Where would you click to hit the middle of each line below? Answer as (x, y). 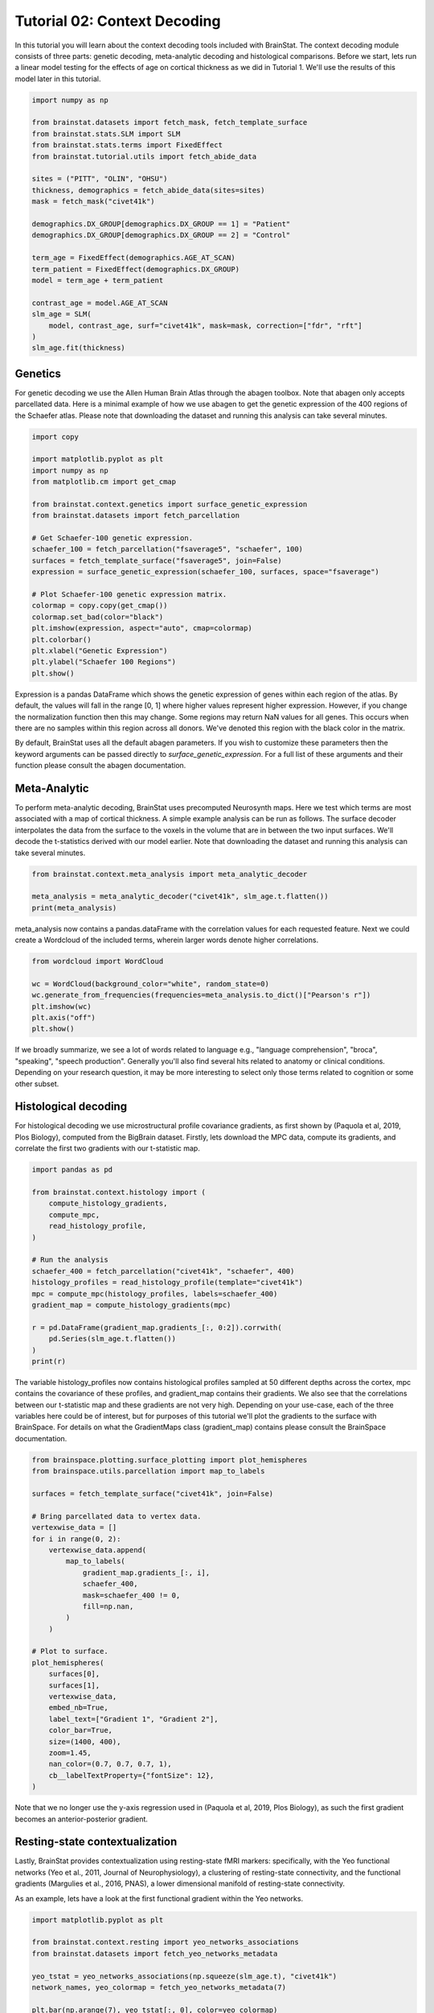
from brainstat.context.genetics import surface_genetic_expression (170, 504)
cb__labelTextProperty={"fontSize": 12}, (131, 1775)
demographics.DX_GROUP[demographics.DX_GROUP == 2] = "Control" (161, 235)
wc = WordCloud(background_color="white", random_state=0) (150, 984)
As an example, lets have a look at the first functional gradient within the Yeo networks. (159, 1898)
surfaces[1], (74, 1685)
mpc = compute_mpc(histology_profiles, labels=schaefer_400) (155, 1294)
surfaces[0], (74, 1674)
